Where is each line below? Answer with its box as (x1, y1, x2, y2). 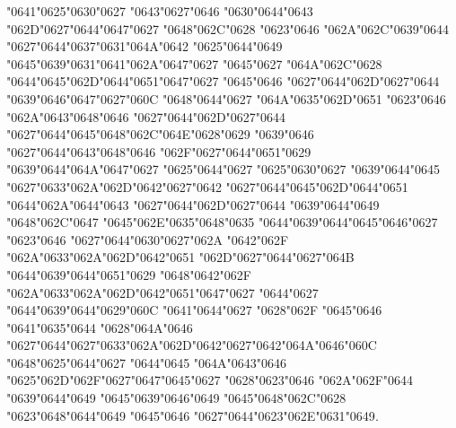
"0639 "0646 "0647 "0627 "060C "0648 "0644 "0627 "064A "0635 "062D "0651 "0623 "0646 (6, 89, 446, 108)
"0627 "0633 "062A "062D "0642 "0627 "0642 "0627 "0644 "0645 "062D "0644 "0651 (6, 177, 408, 196)
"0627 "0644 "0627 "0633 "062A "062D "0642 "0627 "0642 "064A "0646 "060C (6, 336, 377, 354)
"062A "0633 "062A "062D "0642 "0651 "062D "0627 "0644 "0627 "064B (6, 248, 355, 266)
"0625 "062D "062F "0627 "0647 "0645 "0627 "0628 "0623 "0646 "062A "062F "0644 (6, 371, 414, 389)
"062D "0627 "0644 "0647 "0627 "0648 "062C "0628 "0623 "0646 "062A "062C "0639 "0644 (6, 19, 449, 38)
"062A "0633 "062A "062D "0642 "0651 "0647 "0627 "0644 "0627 (6, 283, 319, 301)
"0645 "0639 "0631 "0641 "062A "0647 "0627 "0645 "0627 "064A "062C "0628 (6, 54, 382, 73)
